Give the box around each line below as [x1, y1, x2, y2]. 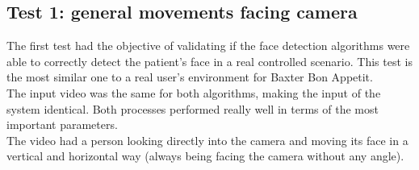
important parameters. [6, 116, 118, 133]
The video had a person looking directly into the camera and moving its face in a [6, 131, 409, 148]
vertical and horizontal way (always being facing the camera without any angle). [6, 147, 404, 164]
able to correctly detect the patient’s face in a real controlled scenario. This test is [6, 52, 413, 69]
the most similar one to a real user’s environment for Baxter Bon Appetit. [6, 68, 373, 85]
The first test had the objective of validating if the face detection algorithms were [6, 37, 410, 54]
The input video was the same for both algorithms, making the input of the [6, 84, 381, 101]
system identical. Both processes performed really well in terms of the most [6, 100, 379, 117]
